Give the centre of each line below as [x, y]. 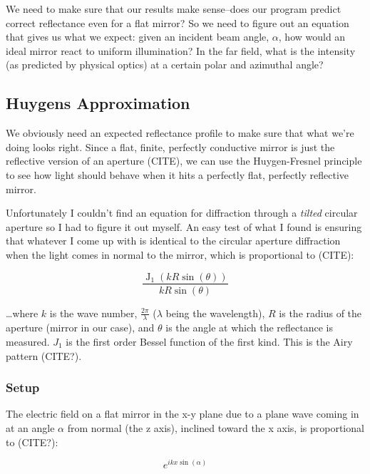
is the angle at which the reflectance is [249, 328]
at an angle [30, 428]
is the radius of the [320, 313]
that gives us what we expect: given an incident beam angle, [138, 37]
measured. [28, 341]
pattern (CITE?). [44, 355]
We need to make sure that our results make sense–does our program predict [174, 9]
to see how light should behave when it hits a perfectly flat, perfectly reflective [177, 174]
